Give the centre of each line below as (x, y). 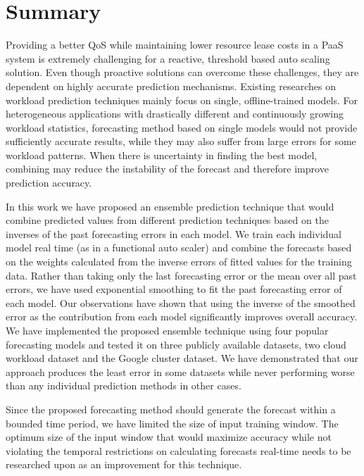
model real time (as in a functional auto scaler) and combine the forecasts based (179, 248)
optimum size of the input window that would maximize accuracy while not (169, 437)
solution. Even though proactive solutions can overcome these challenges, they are (182, 72)
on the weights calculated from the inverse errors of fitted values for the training (179, 262)
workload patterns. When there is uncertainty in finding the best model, (162, 155)
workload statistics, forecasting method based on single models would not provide (182, 127)
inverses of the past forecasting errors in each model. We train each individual (174, 233)
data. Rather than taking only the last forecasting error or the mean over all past (181, 275)
